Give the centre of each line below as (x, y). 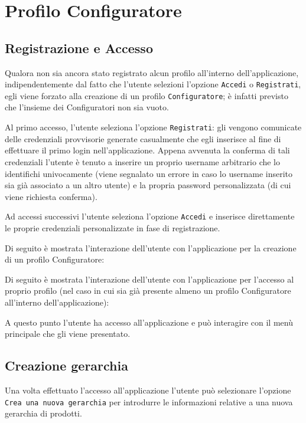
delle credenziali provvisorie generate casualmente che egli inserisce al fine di (143, 138)
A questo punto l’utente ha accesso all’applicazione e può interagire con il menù (149, 322)
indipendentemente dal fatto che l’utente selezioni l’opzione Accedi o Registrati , (153, 84)
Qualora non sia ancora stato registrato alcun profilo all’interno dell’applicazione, (152, 72)
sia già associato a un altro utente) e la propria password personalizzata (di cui (148, 185)
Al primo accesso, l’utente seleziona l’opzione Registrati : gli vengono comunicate (153, 127)
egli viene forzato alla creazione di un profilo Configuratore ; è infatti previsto (147, 95)
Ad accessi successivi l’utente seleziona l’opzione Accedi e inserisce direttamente (150, 216)
